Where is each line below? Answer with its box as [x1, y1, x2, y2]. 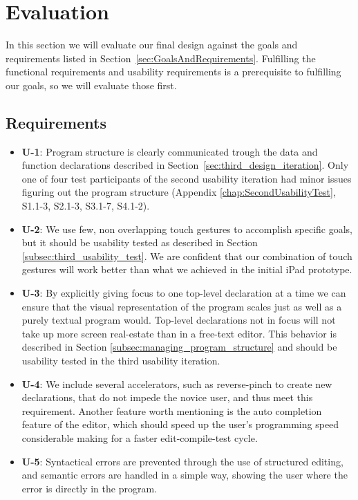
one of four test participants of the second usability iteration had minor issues [21, 171, 352, 185]
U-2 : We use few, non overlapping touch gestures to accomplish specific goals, [21, 221, 353, 236]
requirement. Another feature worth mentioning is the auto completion [21, 403, 322, 418]
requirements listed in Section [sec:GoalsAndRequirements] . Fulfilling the [6, 50, 316, 65]
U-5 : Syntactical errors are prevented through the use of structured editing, [21, 454, 343, 468]
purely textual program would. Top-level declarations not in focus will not [21, 313, 336, 327]
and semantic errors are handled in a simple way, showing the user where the [21, 467, 348, 482]
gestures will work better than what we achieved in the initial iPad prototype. [21, 262, 352, 277]
